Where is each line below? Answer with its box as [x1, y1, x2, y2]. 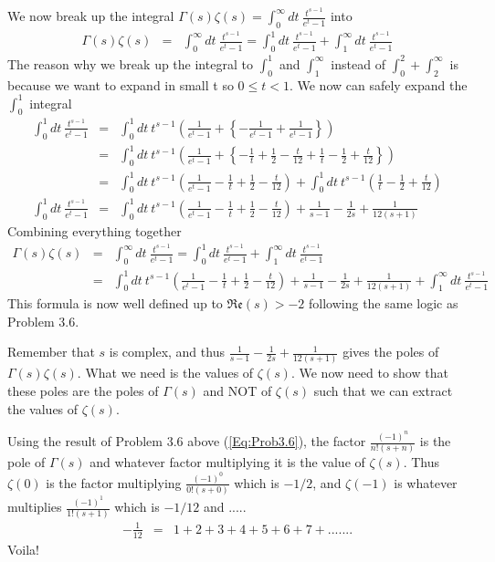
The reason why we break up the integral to [7, 54, 253, 73]
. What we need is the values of [77, 363, 254, 382]
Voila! [7, 539, 40, 558]
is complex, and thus [109, 342, 225, 361]
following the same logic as [309, 293, 458, 312]
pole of [7, 453, 46, 472]
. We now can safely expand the [289, 75, 468, 94]
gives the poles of [342, 342, 439, 361]
